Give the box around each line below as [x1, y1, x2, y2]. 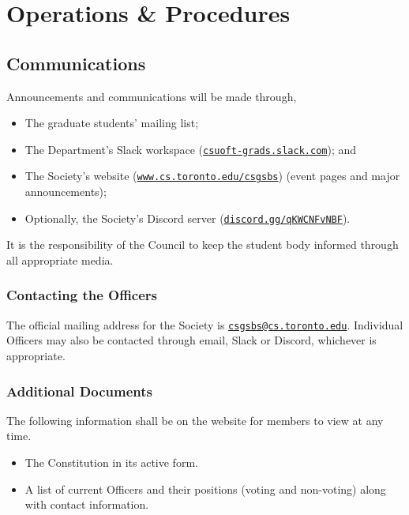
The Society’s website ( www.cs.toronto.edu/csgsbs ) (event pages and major [24, 167, 400, 184]
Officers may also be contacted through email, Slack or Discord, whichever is [6, 332, 377, 348]
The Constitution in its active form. [24, 453, 198, 470]
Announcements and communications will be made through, [6, 88, 297, 104]
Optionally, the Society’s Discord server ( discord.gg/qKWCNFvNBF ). [24, 209, 351, 226]
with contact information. [24, 496, 149, 513]
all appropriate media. [6, 251, 114, 268]
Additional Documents [6, 381, 152, 400]
